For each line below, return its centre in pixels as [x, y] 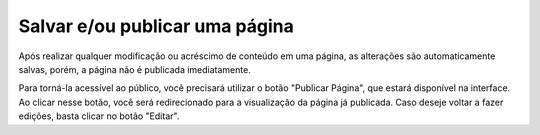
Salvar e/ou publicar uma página [156, 26]
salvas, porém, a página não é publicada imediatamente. [135, 69]
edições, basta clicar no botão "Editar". [99, 116]
